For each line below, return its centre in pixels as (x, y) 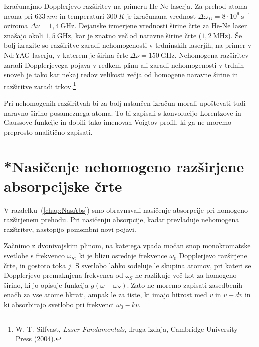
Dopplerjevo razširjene (213, 256)
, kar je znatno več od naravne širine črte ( (136, 35)
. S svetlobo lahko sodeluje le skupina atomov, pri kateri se (161, 265)
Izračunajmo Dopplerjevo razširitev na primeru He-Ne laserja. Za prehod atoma (126, 6)
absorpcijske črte (63, 185)
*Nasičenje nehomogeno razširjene (124, 166)
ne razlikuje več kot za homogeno (186, 275)
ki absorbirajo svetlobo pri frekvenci (59, 304)
